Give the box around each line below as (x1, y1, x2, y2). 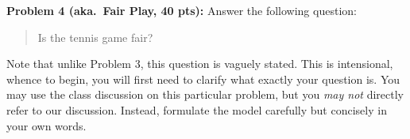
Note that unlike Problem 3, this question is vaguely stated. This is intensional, (6, 55, 393, 72)
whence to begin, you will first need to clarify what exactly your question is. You (6, 70, 400, 87)
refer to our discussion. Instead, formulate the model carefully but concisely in (6, 101, 387, 118)
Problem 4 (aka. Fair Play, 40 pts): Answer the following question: (6, 2, 357, 18)
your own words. (6, 117, 87, 133)
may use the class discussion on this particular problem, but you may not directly (6, 86, 404, 103)
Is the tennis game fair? (37, 28, 153, 45)
